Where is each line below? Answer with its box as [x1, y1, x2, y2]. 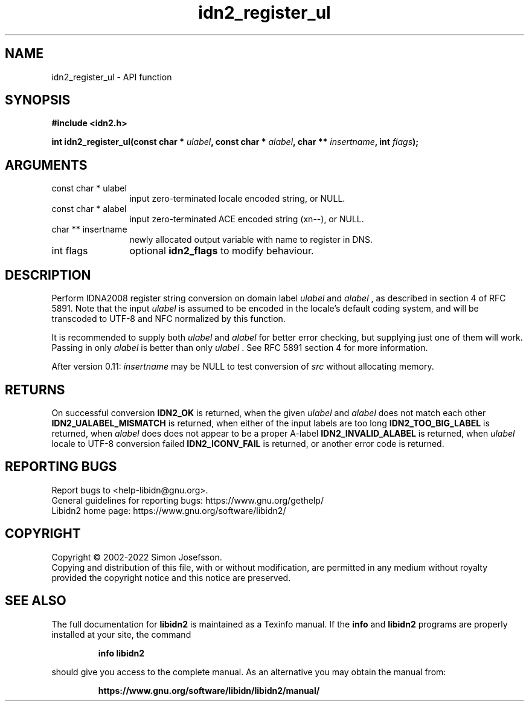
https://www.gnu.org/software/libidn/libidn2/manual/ [98, 685, 320, 696]
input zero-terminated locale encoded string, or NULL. [129, 193, 345, 204]
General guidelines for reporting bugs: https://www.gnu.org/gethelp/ [51, 495, 324, 505]
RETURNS [5, 382, 65, 397]
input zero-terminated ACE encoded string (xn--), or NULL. [129, 214, 364, 225]
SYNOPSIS [5, 92, 71, 108]
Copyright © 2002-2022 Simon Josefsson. [51, 551, 222, 562]
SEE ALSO [5, 593, 66, 609]
